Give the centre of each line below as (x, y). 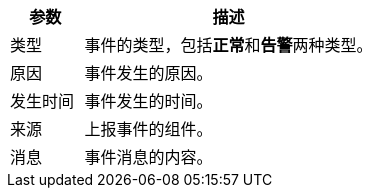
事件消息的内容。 (148, 157)
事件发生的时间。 (148, 101)
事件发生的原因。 (148, 73)
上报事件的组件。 (148, 129)
